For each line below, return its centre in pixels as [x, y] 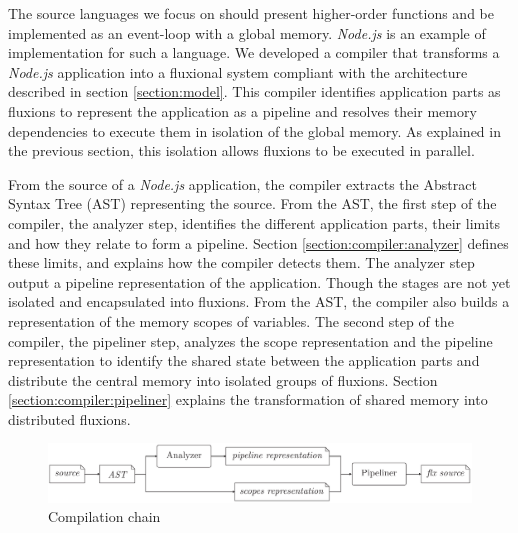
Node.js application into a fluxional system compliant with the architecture [238, 71]
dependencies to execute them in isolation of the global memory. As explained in [254, 130]
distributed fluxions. [69, 418]
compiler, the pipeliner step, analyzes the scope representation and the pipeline [250, 340]
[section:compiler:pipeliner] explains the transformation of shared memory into [248, 399]
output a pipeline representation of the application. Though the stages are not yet [259, 281]
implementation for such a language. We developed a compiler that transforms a [254, 52]
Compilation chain [104, 516]
